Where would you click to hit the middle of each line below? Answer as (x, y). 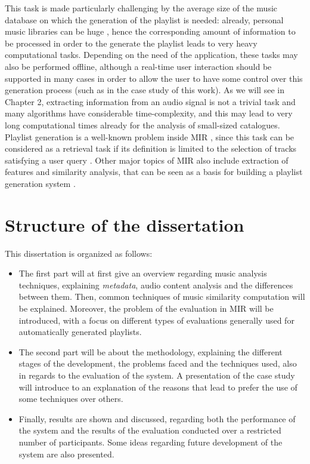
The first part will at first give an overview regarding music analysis (143, 273)
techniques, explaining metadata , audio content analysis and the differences (156, 285)
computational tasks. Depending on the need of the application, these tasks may (151, 55)
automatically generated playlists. (80, 332)
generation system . (40, 183)
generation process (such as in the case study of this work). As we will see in (145, 90)
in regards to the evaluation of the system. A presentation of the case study (157, 375)
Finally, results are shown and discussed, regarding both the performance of (157, 418)
